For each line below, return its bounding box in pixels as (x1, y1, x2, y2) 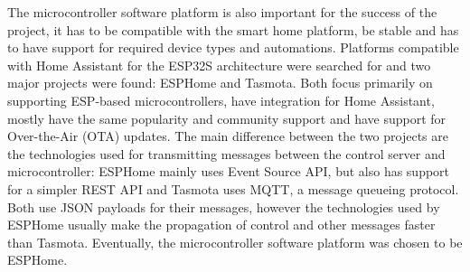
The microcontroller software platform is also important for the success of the (7, 3, 437, 21)
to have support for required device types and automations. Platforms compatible (7, 38, 459, 57)
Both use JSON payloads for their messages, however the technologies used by (7, 197, 440, 216)
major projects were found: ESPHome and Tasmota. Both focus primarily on (7, 73, 433, 92)
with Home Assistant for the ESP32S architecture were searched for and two (7, 55, 431, 74)
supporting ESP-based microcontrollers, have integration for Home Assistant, (7, 90, 435, 109)
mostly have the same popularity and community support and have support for (7, 108, 446, 127)
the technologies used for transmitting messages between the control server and (7, 144, 446, 163)
